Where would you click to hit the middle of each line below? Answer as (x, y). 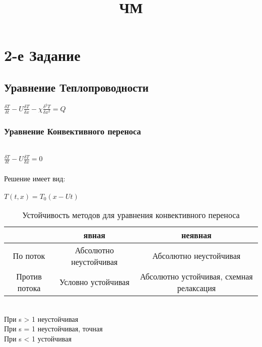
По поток (29, 256)
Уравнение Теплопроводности (76, 87)
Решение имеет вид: (35, 178)
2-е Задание (42, 55)
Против (29, 276)
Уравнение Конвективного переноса (73, 131)
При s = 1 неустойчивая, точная (53, 329)
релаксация (196, 288)
